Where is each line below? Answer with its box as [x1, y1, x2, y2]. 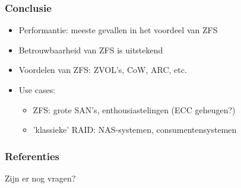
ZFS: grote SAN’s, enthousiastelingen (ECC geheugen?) [33, 103, 236, 116]
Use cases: [18, 84, 56, 95]
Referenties [5, 148, 59, 163]
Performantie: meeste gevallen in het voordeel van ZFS [18, 24, 218, 36]
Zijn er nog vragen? [5, 172, 76, 184]
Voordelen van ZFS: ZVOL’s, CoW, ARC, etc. [18, 63, 187, 76]
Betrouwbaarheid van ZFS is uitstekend [18, 43, 163, 56]
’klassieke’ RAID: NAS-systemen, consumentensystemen [33, 123, 237, 136]
